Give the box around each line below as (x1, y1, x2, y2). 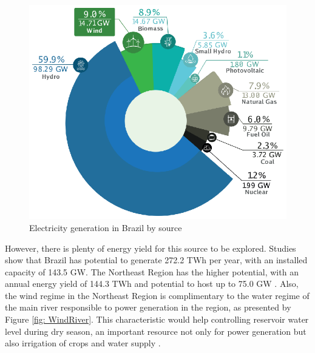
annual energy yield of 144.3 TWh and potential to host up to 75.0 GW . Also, (5, 277, 299, 290)
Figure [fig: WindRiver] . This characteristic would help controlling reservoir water (5, 313, 309, 326)
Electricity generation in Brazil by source (29, 221, 182, 234)
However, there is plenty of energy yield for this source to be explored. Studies (5, 241, 296, 254)
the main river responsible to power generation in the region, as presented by (5, 301, 291, 314)
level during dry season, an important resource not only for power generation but (5, 324, 307, 337)
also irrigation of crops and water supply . (5, 337, 161, 349)
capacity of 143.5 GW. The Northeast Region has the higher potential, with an (5, 265, 299, 278)
